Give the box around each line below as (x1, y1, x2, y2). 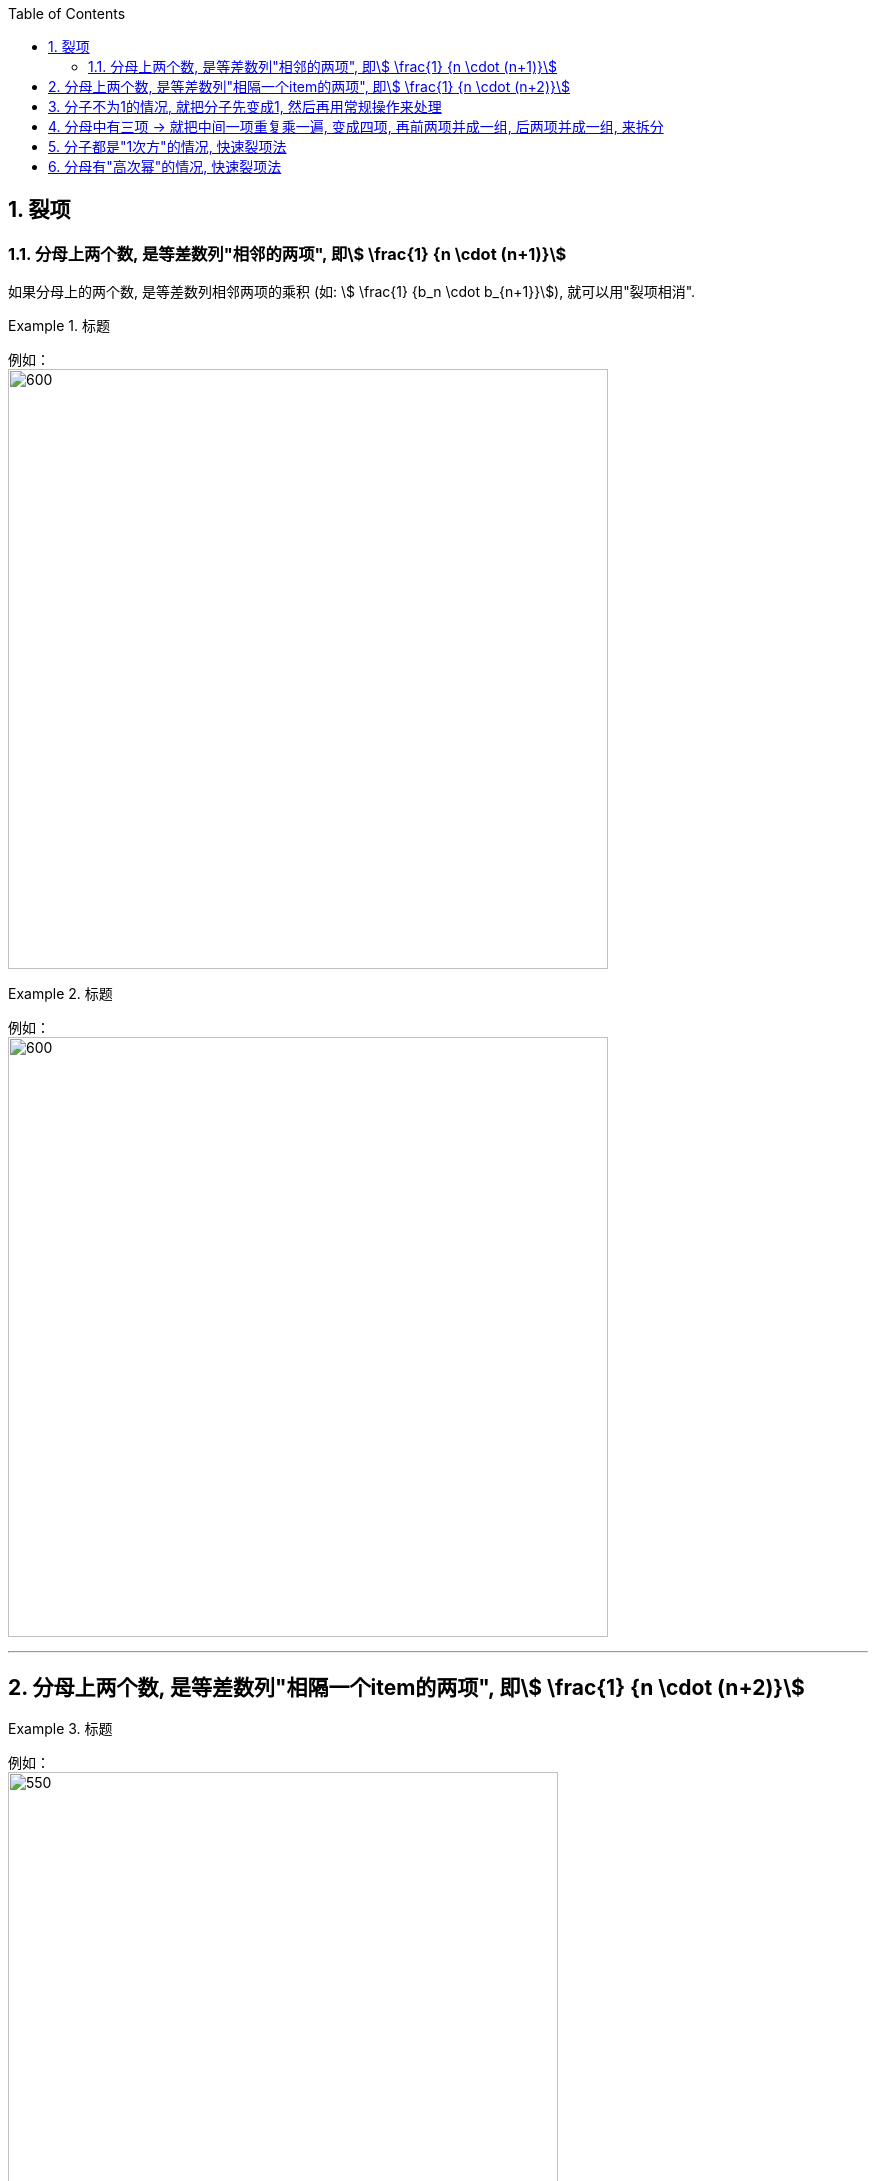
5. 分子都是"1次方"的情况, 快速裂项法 (48, 138, 287, 155)
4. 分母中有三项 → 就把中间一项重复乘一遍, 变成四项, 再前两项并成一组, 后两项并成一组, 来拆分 (48, 118, 664, 135)
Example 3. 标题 (8, 1720, 113, 1738)
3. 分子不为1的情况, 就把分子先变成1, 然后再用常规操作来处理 (48, 98, 442, 115)
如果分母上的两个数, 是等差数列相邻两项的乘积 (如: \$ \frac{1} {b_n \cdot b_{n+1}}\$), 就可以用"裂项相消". (8, 283, 696, 301)
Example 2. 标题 (8, 985, 113, 1003)
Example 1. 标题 (8, 317, 110, 335)
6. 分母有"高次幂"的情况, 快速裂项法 (48, 158, 282, 175)
